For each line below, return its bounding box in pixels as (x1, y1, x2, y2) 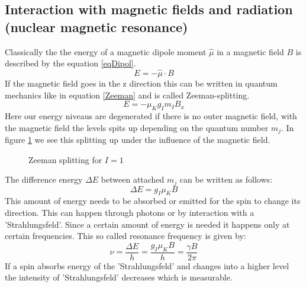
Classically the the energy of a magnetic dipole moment (5, 45, 207, 58)
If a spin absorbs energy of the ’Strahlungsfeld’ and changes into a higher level (5, 259, 289, 272)
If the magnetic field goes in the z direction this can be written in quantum (5, 77, 278, 89)
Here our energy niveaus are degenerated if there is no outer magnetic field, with (5, 109, 297, 122)
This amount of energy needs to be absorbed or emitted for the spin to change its (5, 194, 301, 207)
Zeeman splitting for (28, 153, 102, 165)
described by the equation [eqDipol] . (5, 57, 136, 69)
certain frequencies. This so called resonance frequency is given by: (5, 229, 246, 242)
